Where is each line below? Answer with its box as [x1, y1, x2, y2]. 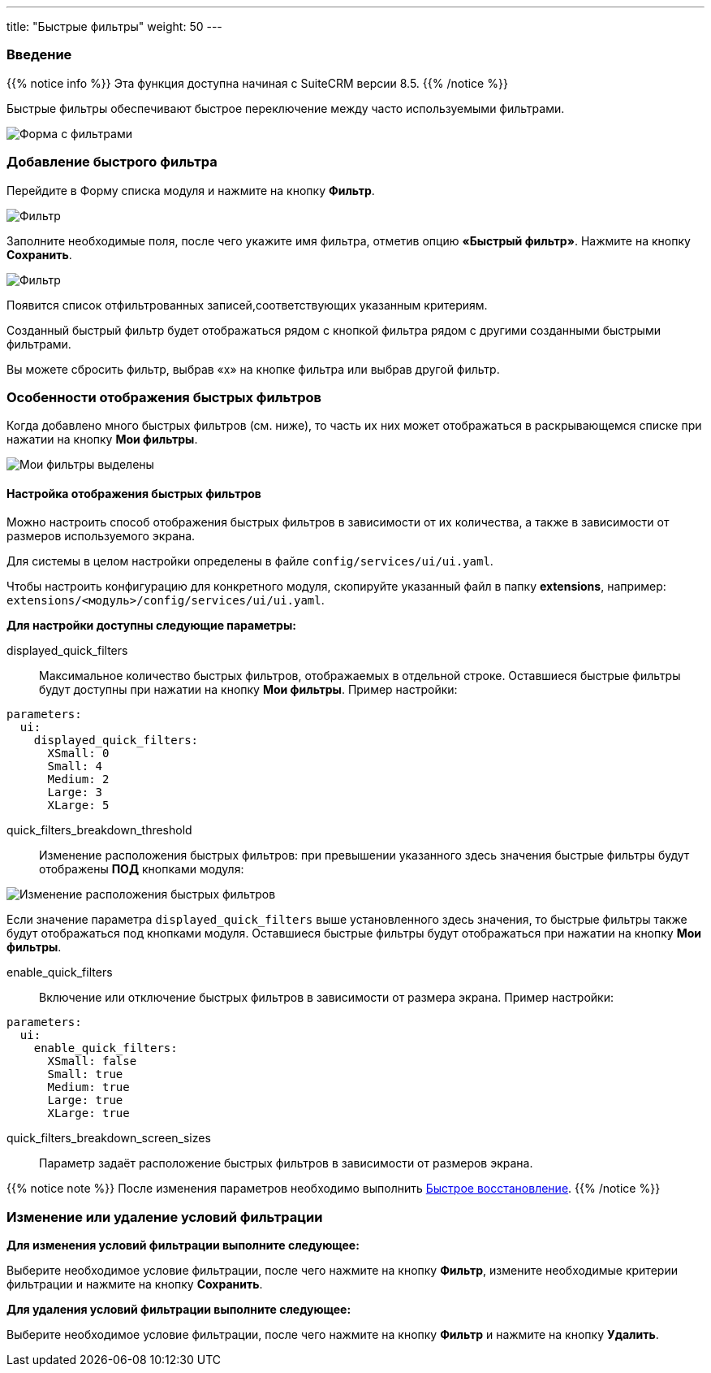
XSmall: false [47, 1055, 137, 1068]
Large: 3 [47, 786, 103, 799]
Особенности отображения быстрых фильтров [6, 388, 322, 405]
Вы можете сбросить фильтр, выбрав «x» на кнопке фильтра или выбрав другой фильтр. [6, 362, 500, 376]
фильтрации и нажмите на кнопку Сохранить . [6, 1277, 263, 1292]
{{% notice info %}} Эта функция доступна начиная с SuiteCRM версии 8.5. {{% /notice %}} [6, 76, 508, 90]
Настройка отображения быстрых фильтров [6, 486, 261, 500]
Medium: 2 [47, 773, 110, 786]
